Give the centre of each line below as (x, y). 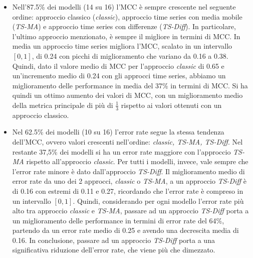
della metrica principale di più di (63, 105)
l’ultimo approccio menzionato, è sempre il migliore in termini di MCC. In (126, 36)
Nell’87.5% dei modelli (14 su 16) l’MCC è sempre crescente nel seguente (124, 7)
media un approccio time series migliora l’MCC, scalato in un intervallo (122, 46)
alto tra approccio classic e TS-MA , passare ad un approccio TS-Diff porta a (131, 211)
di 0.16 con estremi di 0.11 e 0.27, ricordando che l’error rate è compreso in (128, 190)
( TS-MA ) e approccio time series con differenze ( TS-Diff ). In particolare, (124, 26)
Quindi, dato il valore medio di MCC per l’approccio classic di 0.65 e (118, 66)
